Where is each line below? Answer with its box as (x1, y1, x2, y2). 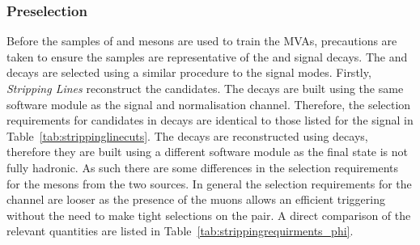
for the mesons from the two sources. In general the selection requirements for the (6, 175, 412, 192)
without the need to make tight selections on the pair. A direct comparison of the (6, 206, 411, 223)
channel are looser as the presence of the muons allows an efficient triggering (6, 191, 385, 208)
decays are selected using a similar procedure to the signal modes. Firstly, (6, 64, 371, 81)
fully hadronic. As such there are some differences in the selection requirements (6, 158, 399, 175)
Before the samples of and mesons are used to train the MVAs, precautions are (6, 32, 397, 49)
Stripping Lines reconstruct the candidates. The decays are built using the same (6, 80, 404, 96)
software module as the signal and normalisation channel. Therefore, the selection (6, 95, 411, 112)
